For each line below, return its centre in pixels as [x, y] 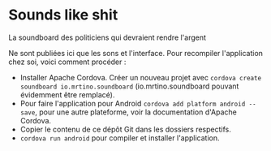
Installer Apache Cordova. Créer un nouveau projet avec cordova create [141, 77]
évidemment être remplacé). [67, 94]
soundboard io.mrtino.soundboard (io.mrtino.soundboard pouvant [129, 86]
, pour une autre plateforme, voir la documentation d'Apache [136, 112]
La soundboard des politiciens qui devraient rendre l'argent [108, 37]
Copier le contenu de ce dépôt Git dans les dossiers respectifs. [125, 129]
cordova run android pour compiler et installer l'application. [120, 138]
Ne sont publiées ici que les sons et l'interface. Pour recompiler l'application [136, 53]
